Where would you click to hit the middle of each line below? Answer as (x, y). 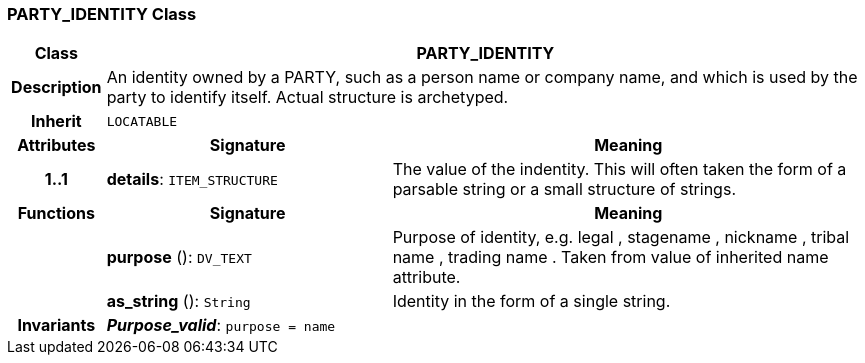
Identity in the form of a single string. (531, 301)
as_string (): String (178, 301)
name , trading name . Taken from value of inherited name (610, 257)
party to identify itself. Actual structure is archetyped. (307, 97)
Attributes (56, 145)
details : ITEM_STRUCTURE (192, 179)
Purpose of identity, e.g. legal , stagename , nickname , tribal (621, 237)
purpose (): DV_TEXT (179, 257)
